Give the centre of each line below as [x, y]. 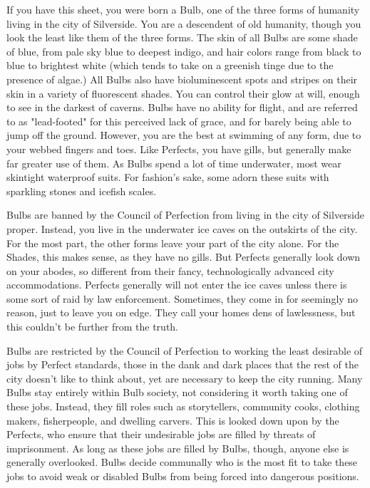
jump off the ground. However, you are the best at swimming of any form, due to [184, 135]
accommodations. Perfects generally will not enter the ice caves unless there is [177, 285]
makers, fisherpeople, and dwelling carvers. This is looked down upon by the [173, 420]
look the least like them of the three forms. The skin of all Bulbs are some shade [182, 37]
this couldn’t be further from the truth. [93, 327]
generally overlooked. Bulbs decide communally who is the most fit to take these [182, 462]
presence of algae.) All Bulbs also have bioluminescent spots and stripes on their [182, 79]
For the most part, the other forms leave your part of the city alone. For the [173, 243]
